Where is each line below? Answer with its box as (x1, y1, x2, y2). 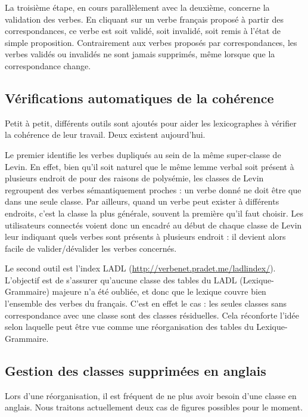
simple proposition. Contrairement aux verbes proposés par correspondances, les (5, 36, 297, 48)
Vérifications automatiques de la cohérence (5, 88, 274, 107)
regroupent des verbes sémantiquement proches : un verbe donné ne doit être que (5, 183, 301, 196)
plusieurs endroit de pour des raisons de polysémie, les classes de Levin (5, 172, 264, 184)
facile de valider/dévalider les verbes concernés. (5, 242, 177, 254)
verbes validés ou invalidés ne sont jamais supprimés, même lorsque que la (5, 48, 275, 60)
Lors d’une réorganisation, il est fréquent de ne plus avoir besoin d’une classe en (5, 389, 297, 401)
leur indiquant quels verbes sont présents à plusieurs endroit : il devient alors (5, 230, 286, 243)
